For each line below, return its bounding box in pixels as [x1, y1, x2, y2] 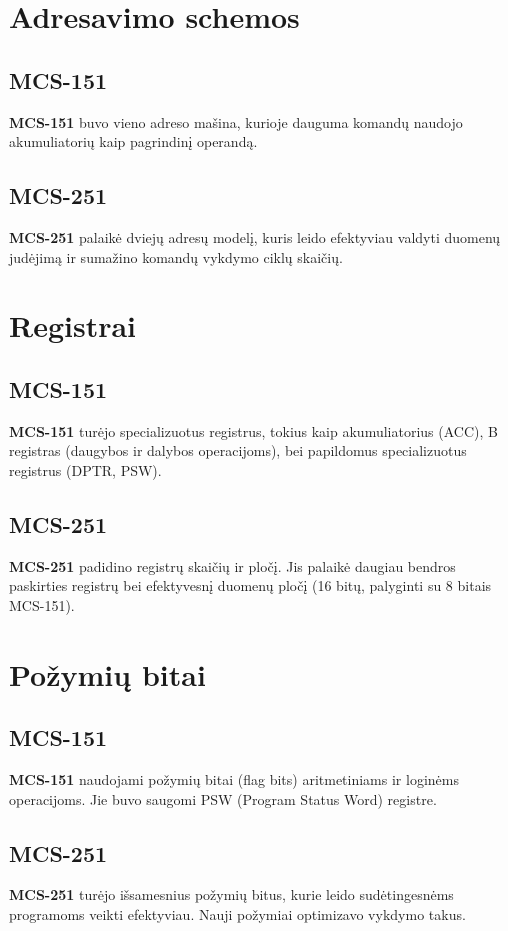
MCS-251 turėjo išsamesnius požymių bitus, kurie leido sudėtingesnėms [9, 884, 454, 905]
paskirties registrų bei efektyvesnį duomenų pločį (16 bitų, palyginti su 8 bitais [9, 575, 492, 596]
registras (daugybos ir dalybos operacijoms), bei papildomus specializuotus [9, 440, 467, 461]
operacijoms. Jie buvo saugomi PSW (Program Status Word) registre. [9, 788, 437, 809]
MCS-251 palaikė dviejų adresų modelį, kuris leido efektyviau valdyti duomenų [9, 226, 501, 247]
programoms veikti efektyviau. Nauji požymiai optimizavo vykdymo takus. [9, 904, 466, 925]
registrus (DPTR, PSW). [9, 459, 162, 480]
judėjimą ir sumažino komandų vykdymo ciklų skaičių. [9, 246, 343, 267]
